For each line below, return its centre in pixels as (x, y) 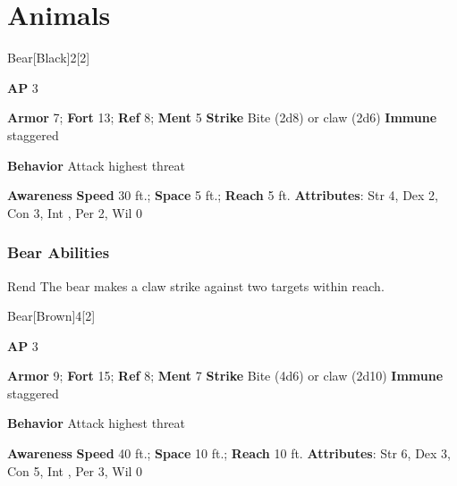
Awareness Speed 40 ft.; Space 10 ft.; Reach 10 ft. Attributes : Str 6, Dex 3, (229, 453)
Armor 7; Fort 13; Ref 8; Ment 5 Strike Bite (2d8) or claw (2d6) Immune (222, 117)
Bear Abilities (59, 252)
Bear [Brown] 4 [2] (51, 316)
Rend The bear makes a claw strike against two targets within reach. (196, 285)
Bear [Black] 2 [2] (49, 58)
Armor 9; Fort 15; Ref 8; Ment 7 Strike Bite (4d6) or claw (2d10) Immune (225, 376)
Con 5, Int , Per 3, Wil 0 (75, 470)
